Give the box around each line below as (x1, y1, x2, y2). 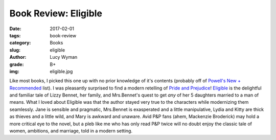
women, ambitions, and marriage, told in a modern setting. (9, 128, 133, 134)
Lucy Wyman (50, 54, 78, 60)
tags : (9, 32, 21, 38)
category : (9, 40, 31, 46)
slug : (9, 46, 20, 53)
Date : (9, 26, 21, 32)
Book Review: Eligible (9, 8, 102, 19)
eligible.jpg (50, 68, 73, 74)
